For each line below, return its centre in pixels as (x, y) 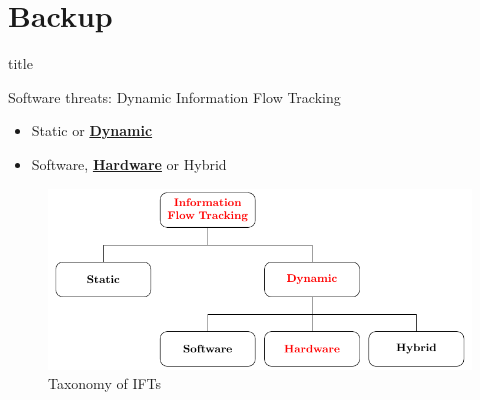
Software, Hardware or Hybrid (129, 163)
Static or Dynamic (92, 130)
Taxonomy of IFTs (105, 383)
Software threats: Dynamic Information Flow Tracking (174, 96)
